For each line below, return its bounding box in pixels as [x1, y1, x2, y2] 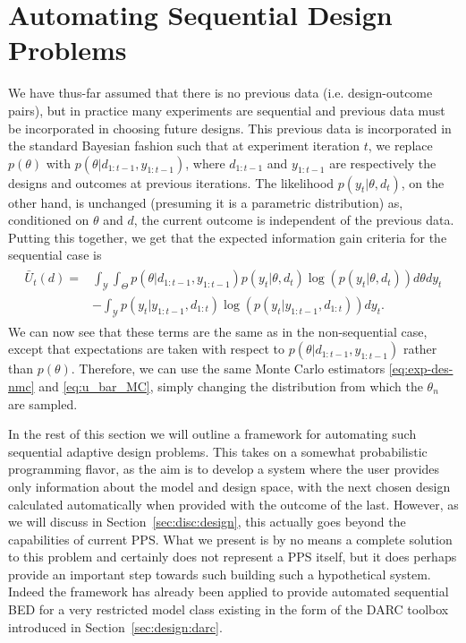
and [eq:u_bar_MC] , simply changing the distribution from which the [38, 376, 423, 395]
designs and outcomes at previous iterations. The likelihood [8, 173, 335, 192]
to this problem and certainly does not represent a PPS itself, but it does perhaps [8, 547, 457, 566]
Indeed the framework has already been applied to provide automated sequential [8, 582, 449, 601]
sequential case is [8, 245, 102, 264]
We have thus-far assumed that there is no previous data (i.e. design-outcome [8, 83, 433, 102]
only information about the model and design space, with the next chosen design [8, 476, 451, 495]
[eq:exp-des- [388, 359, 453, 378]
